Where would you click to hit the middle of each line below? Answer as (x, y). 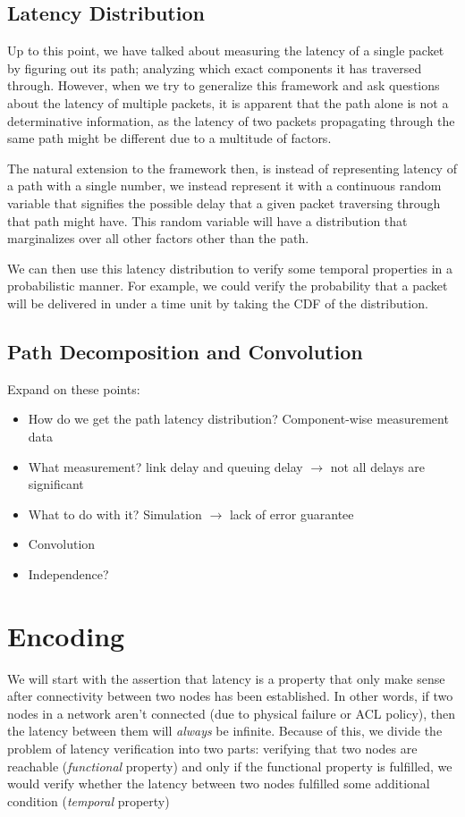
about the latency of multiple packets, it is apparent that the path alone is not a (228, 102)
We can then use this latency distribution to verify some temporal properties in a (230, 268)
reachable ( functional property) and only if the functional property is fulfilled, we (230, 766)
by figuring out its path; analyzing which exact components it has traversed (215, 67)
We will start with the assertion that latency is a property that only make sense (226, 678)
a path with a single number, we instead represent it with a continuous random (224, 185)
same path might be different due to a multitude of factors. (169, 138)
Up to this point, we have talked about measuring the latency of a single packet (226, 51)
